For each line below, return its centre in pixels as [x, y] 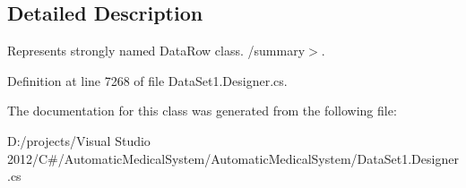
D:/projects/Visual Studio [79, 140]
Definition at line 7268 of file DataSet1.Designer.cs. [147, 80]
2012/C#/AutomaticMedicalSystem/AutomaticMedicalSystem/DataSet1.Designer [233, 158]
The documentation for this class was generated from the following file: [202, 111]
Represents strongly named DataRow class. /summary [156, 51]
